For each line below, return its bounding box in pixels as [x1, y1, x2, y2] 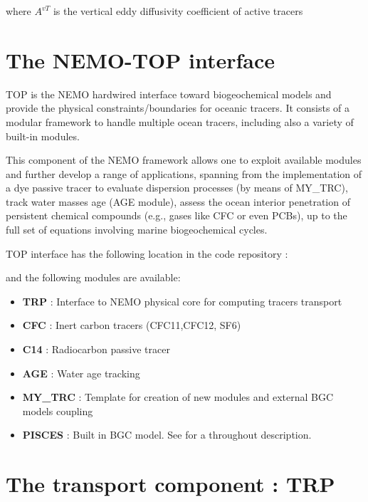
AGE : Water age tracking [22, 365, 140, 380]
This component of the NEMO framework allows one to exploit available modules [6, 152, 362, 167]
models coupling [22, 403, 93, 418]
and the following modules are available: [6, 270, 181, 285]
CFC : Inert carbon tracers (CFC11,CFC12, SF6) [22, 318, 241, 333]
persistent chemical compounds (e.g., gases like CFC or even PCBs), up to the [6, 208, 347, 223]
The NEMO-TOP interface [6, 45, 275, 74]
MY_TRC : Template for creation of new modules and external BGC [22, 389, 334, 404]
